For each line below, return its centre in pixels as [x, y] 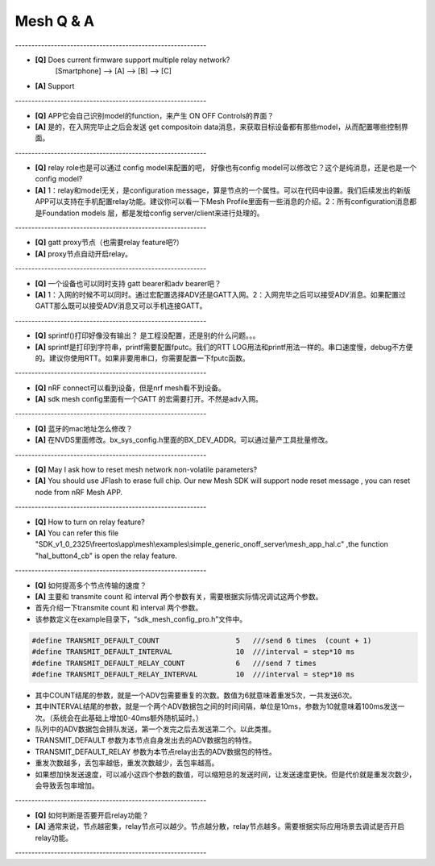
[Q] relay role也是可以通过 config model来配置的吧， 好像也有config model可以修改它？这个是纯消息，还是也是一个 [226, 168]
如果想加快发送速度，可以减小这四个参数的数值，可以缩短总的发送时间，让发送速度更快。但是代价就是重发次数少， [226, 774]
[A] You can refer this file [77, 533]
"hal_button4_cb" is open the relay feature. [106, 556]
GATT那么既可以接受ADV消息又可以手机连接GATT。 [121, 306]
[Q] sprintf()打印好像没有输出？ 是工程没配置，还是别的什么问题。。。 [147, 335]
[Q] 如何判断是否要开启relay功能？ [92, 815]
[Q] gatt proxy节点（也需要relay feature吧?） [110, 243]
